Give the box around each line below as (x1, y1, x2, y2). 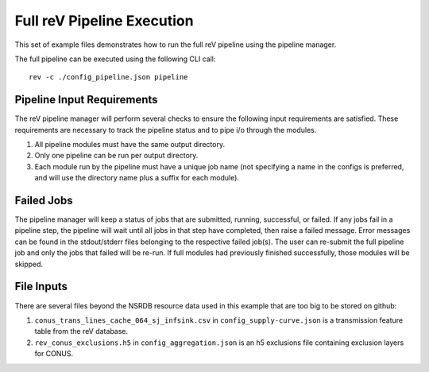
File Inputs (14, 280, 68, 293)
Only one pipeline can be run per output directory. (34, 151, 199, 161)
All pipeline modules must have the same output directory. (34, 140, 226, 149)
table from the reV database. (34, 327, 129, 336)
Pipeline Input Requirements (14, 93, 158, 107)
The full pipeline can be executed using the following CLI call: (14, 54, 216, 64)
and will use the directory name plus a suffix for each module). (34, 173, 240, 183)
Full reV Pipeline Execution (14, 12, 194, 29)
